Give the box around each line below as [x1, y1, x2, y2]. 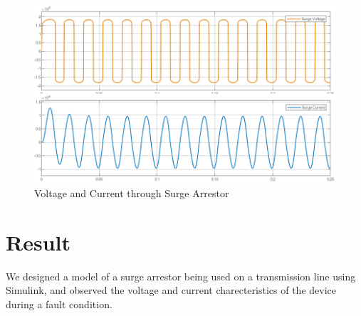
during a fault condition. [6, 296, 113, 311]
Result [6, 227, 70, 256]
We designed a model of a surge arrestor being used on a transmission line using [6, 268, 356, 283]
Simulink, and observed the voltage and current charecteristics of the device [6, 283, 336, 297]
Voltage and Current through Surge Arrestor [34, 185, 229, 200]
